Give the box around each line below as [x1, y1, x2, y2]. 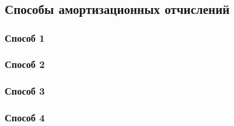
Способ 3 [5, 84, 45, 98]
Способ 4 [5, 110, 45, 125]
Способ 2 [5, 57, 45, 71]
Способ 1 [5, 30, 45, 45]
